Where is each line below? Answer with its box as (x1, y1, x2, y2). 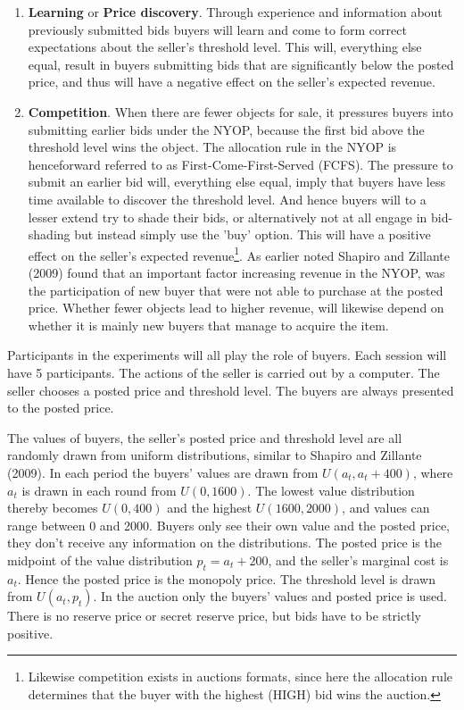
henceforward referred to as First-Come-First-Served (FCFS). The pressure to (28, 155, 453, 173)
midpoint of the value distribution (7, 550, 193, 569)
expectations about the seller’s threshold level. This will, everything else (28, 38, 422, 56)
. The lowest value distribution (247, 480, 415, 499)
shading (28, 225, 70, 244)
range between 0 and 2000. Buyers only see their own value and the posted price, (7, 515, 450, 534)
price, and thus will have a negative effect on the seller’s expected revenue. (28, 72, 435, 91)
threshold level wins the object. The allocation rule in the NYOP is (28, 138, 397, 156)
